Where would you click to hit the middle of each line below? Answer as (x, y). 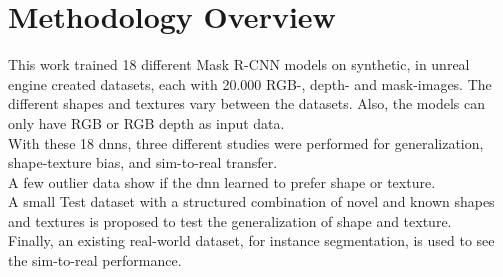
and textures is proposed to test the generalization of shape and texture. (230, 220)
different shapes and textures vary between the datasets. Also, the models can (246, 103)
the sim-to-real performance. (95, 260)
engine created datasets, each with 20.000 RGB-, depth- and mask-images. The (250, 83)
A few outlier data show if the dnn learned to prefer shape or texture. (222, 181)
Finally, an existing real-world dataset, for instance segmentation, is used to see (251, 240)
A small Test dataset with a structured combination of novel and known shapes (251, 201)
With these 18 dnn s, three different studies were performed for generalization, (246, 142)
